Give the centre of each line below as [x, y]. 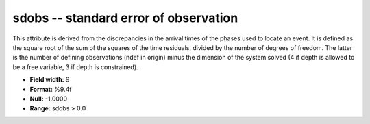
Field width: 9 [50, 79]
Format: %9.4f [51, 89]
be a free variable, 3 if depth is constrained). [75, 67]
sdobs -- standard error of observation [125, 18]
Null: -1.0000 [49, 99]
